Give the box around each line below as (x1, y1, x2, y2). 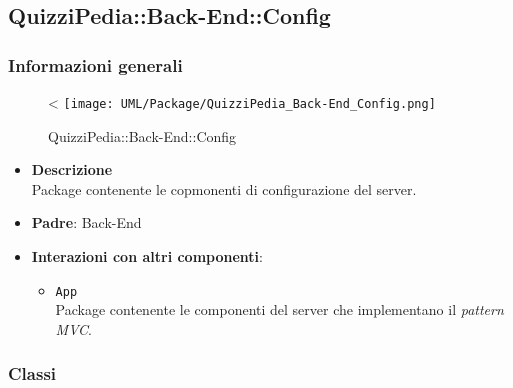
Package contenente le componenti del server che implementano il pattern (55, 299, 504, 320)
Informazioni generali (8, 52, 183, 77)
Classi (8, 361, 57, 386)
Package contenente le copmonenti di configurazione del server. (31, 178, 417, 199)
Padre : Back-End (31, 212, 142, 233)
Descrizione (31, 159, 113, 180)
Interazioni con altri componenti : (31, 246, 263, 267)
